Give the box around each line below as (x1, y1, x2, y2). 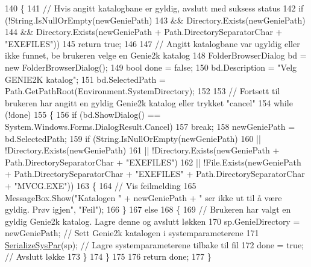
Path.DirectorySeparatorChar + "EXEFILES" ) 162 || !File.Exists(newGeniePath (5, 155, 301, 168)
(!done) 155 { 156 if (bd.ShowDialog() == (5, 108, 161, 121)
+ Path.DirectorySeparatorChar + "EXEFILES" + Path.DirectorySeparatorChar (5, 167, 305, 180)
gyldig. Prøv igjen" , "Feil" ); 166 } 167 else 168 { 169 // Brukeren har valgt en (5, 203, 291, 216)
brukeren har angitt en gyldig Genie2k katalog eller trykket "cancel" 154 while (5, 96, 293, 109)
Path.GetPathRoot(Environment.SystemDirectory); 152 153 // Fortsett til (5, 85, 280, 97)
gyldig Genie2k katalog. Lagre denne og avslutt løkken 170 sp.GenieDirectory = (5, 214, 300, 227)
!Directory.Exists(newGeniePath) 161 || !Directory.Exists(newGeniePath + (5, 144, 280, 156)
